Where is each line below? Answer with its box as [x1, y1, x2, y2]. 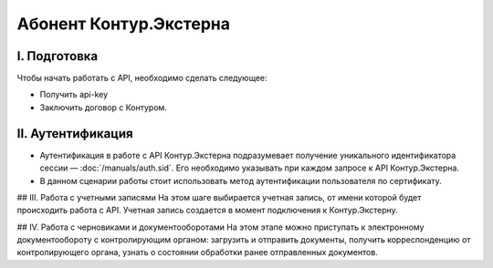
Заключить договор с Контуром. [39, 101, 168, 113]
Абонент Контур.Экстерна [16, 14, 230, 34]
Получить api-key [39, 89, 109, 100]
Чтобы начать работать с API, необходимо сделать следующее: [16, 73, 268, 84]
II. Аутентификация [16, 126, 133, 141]
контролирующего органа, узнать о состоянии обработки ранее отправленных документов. [16, 247, 378, 258]
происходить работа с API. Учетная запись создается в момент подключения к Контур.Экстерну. [16, 205, 399, 216]
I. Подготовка [16, 48, 99, 64]
